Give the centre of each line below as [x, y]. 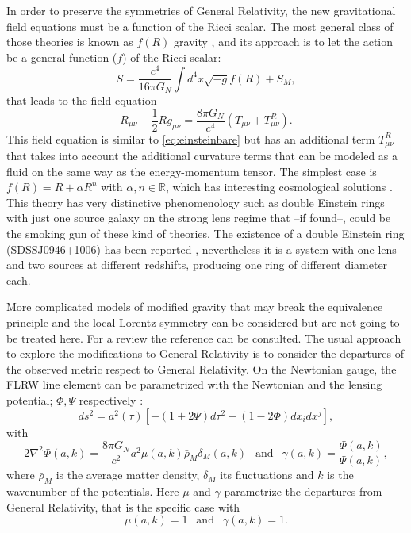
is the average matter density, [128, 475]
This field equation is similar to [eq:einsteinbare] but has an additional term [191, 138]
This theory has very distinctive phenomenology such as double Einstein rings [196, 202]
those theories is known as [70, 42]
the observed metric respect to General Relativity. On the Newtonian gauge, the [202, 368]
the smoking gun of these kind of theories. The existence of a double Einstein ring [205, 234]
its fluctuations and [267, 475]
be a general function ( [62, 57]
